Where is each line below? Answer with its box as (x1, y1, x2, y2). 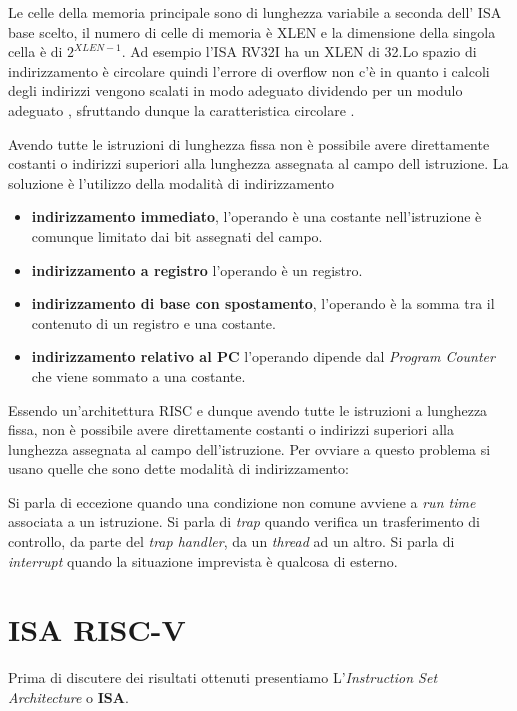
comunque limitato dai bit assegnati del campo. (31, 225, 323, 246)
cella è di (8, 41, 63, 62)
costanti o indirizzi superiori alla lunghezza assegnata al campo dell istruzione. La (8, 153, 509, 174)
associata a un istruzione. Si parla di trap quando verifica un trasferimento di (8, 511, 480, 532)
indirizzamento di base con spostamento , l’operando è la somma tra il (31, 293, 495, 314)
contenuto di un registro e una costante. (31, 312, 276, 333)
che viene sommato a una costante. (31, 365, 246, 386)
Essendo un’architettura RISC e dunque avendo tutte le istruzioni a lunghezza (8, 399, 488, 420)
